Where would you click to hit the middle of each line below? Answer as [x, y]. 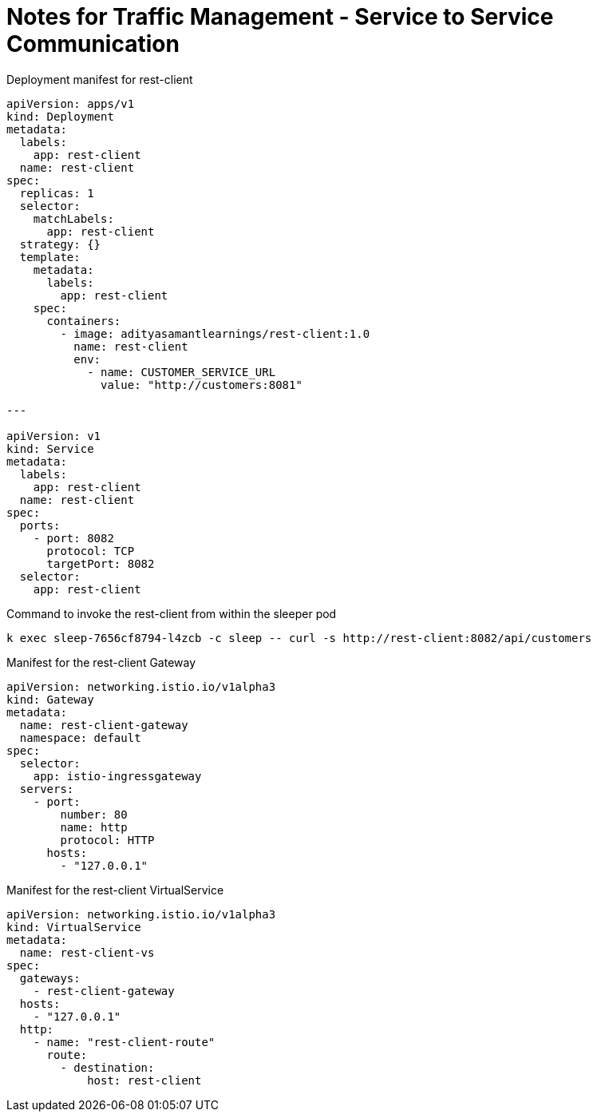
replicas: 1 [57, 193]
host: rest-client [144, 1080]
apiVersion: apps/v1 [71, 103]
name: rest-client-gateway [104, 725]
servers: [47, 789]
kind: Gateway [50, 699]
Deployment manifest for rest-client [100, 79]
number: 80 [94, 814]
